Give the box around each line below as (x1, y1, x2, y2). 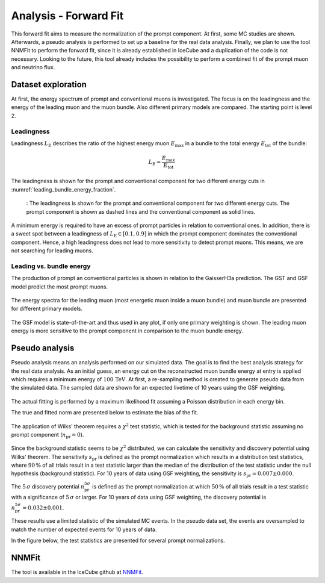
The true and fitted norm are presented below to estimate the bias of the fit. (11, 409, 199, 416)
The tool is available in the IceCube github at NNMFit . (11, 569, 144, 576)
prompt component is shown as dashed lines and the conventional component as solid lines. (26, 208, 256, 215)
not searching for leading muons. (11, 247, 93, 254)
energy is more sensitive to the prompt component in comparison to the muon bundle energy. (11, 327, 243, 334)
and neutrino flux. (11, 64, 55, 71)
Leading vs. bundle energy (11, 262, 91, 270)
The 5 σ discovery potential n (11, 482, 85, 490)
